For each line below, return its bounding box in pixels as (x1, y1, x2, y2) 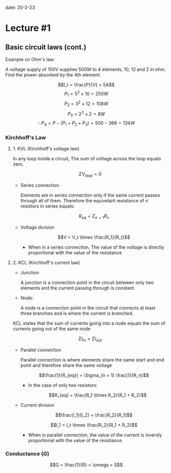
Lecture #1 (5, 23, 51, 34)
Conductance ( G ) (5, 450, 50, 457)
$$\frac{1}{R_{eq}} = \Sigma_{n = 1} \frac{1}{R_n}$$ (39, 372, 149, 378)
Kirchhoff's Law (5, 134, 46, 141)
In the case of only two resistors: (28, 382, 98, 388)
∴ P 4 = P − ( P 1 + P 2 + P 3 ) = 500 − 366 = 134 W (37, 120, 135, 127)
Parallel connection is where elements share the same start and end (20, 356, 164, 363)
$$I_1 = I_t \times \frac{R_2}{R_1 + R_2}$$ (50, 422, 138, 428)
